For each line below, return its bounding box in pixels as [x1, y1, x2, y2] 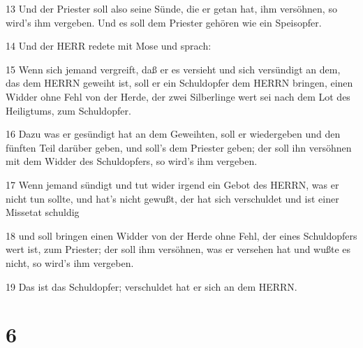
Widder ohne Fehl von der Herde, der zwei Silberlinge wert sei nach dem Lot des [6, 89, 350, 103]
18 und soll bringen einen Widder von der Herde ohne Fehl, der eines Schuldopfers [6, 228, 357, 242]
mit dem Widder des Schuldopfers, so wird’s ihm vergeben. [6, 154, 258, 168]
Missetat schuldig [6, 205, 80, 219]
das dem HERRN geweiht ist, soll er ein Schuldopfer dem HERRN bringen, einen [6, 75, 353, 90]
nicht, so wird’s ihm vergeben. [6, 255, 134, 270]
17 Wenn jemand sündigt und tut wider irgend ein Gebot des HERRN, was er [6, 177, 339, 191]
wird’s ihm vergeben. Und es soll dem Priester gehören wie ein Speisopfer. [6, 15, 322, 29]
